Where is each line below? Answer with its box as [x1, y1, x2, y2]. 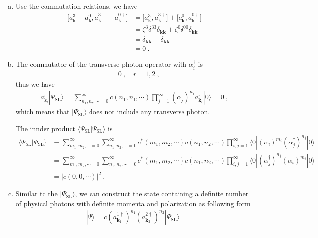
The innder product [15, 123, 76, 134]
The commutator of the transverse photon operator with [15, 59, 187, 69]
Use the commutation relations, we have [15, 1, 137, 11]
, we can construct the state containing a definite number [75, 189, 249, 199]
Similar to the [15, 189, 58, 199]
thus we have [15, 78, 55, 89]
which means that [15, 106, 70, 117]
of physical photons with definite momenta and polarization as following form [15, 198, 251, 208]
